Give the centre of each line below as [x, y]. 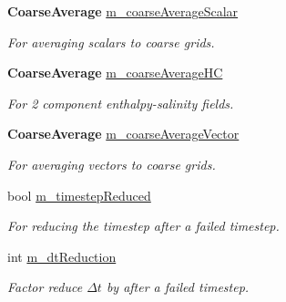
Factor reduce [45, 287]
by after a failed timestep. [178, 287]
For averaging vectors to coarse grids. [112, 164]
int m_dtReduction [62, 256]
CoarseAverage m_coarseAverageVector [123, 134]
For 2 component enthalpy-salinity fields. [121, 103]
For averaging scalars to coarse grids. [111, 42]
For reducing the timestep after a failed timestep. [143, 226]
